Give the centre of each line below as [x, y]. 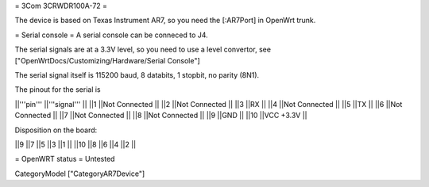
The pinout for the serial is [58, 90]
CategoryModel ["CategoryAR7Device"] [80, 174]
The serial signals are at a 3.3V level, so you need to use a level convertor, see [143, 50]
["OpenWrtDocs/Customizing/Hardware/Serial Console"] [107, 60]
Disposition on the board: [56, 130]
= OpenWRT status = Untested [65, 159]
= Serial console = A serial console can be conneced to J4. [111, 35]
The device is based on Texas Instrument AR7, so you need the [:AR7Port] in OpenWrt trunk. [165, 21]
